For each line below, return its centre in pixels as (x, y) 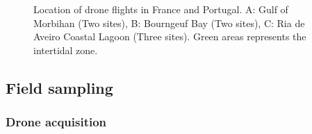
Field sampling (59, 87)
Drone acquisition (56, 122)
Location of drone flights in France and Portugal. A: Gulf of (161, 9)
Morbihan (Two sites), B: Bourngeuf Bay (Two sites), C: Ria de (169, 23)
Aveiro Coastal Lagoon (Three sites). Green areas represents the (170, 36)
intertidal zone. (66, 50)
